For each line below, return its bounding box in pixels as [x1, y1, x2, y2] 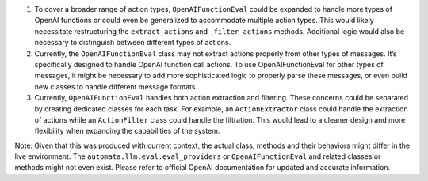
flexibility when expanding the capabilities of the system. [34, 126, 220, 136]
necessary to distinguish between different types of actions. [34, 38, 231, 47]
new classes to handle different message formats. [34, 81, 198, 91]
